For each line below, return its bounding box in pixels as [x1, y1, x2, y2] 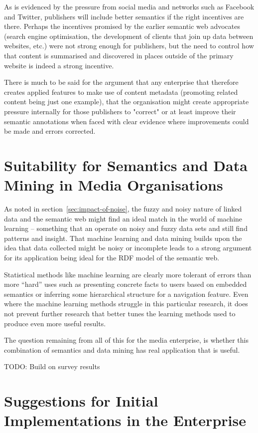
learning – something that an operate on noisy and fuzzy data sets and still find [4, 223, 248, 233]
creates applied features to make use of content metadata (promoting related [4, 86, 238, 97]
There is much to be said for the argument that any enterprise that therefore [4, 77, 239, 87]
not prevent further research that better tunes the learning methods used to [4, 308, 236, 318]
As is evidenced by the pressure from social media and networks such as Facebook [4, 1, 255, 11]
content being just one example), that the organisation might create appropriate [4, 96, 249, 107]
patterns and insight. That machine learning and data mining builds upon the [4, 232, 242, 243]
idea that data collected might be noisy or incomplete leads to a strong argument [4, 242, 252, 253]
